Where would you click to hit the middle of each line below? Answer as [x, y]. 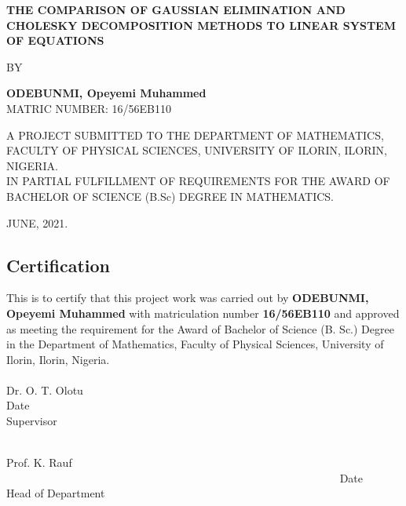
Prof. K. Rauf [39, 462]
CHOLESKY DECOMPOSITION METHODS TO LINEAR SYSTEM [201, 25]
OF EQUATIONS [55, 40]
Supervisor [32, 421]
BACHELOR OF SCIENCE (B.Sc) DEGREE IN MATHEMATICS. [170, 196]
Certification [59, 265]
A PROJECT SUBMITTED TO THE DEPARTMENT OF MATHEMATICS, [195, 135]
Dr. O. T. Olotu [45, 390]
